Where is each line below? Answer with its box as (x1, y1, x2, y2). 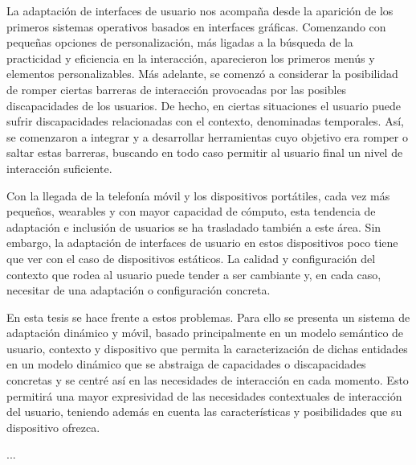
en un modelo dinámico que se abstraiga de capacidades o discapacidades (6, 356, 366, 372)
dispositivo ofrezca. (6, 418, 100, 435)
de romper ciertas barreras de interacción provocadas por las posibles (6, 80, 347, 97)
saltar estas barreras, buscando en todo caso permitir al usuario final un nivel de (6, 144, 403, 161)
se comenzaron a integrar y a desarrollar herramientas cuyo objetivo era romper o (6, 128, 408, 145)
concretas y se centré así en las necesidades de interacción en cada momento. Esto (6, 372, 409, 389)
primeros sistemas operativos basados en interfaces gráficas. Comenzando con (6, 18, 386, 35)
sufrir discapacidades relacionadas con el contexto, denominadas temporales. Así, (6, 113, 404, 130)
